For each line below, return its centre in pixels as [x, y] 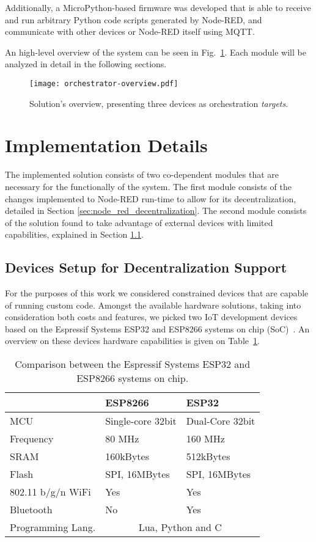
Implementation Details [106, 145]
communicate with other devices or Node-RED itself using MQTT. [130, 31]
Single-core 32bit [141, 421]
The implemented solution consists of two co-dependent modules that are [142, 174]
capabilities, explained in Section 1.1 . [74, 234]
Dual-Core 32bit [221, 421]
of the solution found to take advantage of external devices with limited [139, 222]
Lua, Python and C [180, 527]
